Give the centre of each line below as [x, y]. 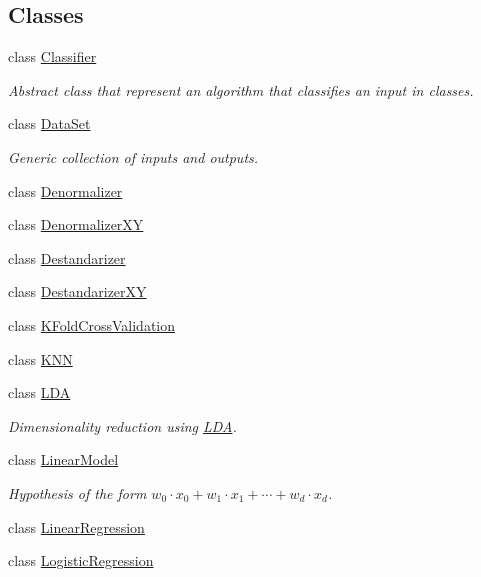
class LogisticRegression [81, 560]
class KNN [40, 358]
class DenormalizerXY [76, 224]
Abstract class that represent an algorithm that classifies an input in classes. [241, 89]
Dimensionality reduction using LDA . [122, 425]
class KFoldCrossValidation [92, 324]
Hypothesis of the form [77, 492]
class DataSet [49, 123]
